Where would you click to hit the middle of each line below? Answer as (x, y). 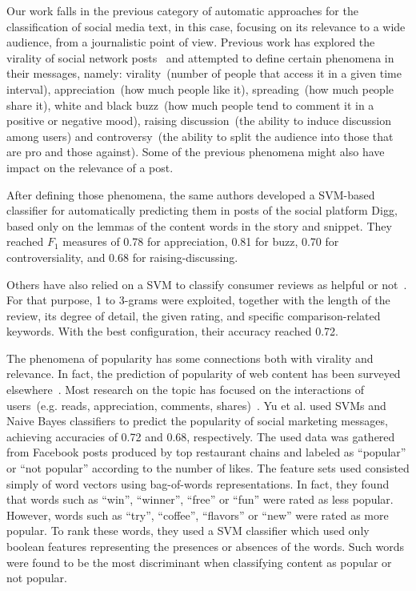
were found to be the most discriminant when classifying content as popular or (199, 562)
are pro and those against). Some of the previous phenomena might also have (196, 152)
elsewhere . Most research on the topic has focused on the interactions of (186, 390)
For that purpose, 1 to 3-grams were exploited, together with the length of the (198, 300)
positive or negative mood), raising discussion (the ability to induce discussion (199, 121)
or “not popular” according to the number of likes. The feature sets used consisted (208, 468)
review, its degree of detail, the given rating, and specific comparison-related (194, 315)
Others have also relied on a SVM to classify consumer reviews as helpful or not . (207, 284)
